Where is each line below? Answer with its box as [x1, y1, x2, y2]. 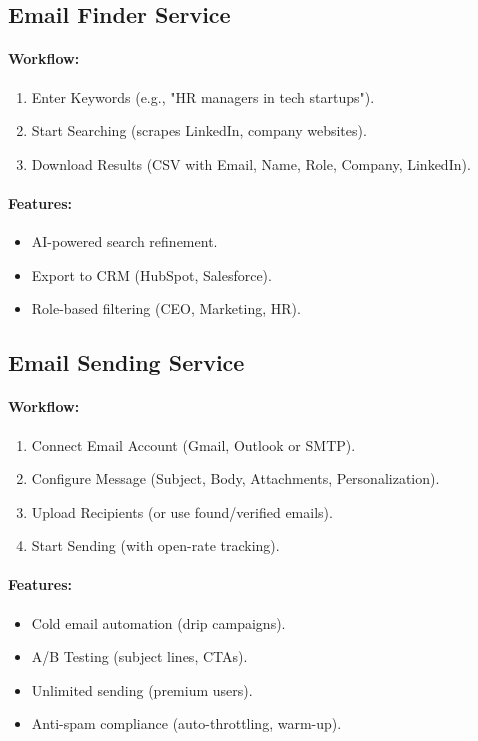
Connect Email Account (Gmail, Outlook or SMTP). [31, 434, 356, 455]
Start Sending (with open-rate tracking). [31, 535, 280, 556]
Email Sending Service [8, 347, 245, 378]
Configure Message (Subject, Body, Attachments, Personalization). [31, 468, 440, 489]
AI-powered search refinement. [31, 231, 218, 252]
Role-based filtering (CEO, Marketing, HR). [31, 298, 301, 319]
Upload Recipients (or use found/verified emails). [31, 501, 333, 522]
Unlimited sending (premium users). [31, 679, 253, 700]
